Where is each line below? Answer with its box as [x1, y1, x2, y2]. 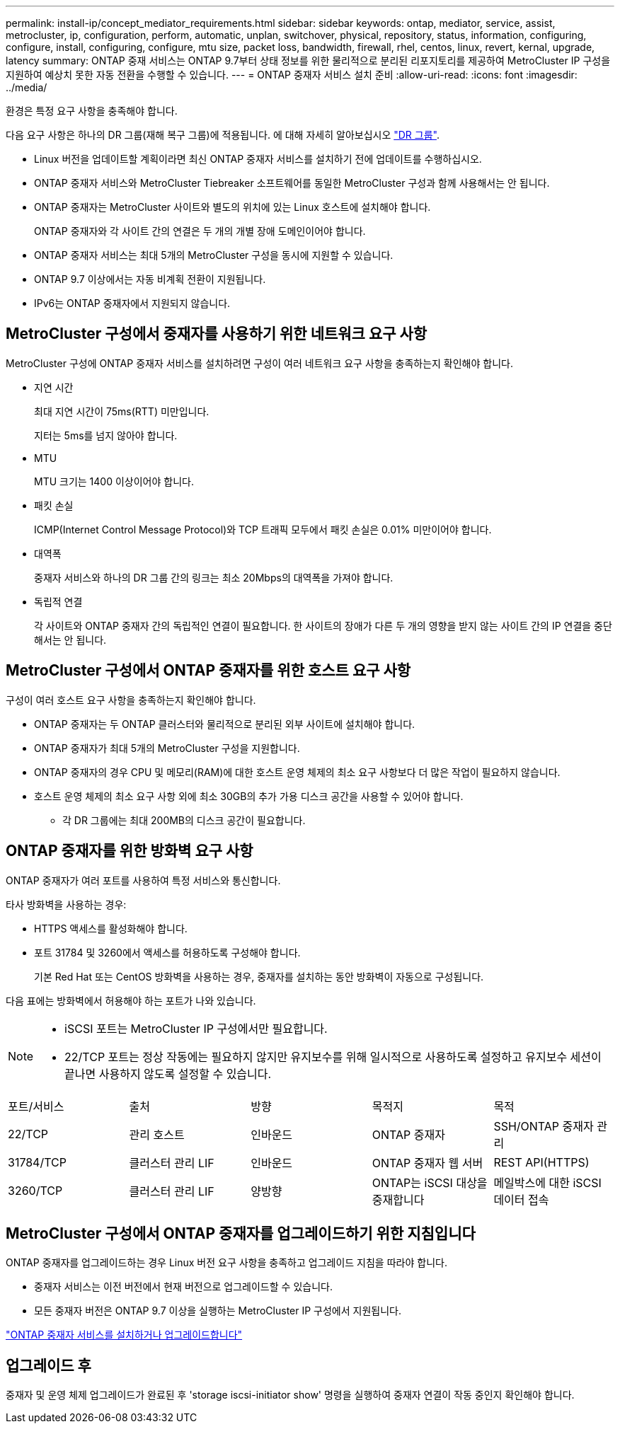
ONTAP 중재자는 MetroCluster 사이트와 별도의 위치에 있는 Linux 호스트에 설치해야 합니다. [34, 201, 431, 213]
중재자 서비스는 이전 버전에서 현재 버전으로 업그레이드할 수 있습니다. [34, 1280, 333, 1293]
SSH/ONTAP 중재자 [493, 1118, 594, 1133]
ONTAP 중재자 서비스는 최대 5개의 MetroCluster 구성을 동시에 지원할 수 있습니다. [34, 249, 394, 261]
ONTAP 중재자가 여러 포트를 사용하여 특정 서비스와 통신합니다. [6, 874, 281, 886]
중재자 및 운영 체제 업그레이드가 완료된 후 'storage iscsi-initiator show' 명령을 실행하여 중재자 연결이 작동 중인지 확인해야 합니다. [6, 1389, 575, 1401]
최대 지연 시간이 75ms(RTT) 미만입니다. [34, 405, 209, 417]
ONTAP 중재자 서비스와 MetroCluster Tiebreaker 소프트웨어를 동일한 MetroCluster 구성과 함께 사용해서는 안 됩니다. [34, 177, 550, 189]
